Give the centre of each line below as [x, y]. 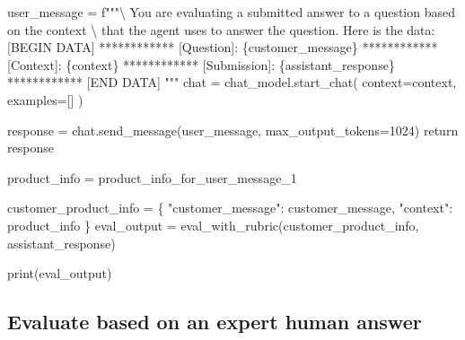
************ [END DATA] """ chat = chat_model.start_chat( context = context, [232, 82]
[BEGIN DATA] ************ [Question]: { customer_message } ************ [223, 47]
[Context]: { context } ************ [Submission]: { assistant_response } [201, 64]
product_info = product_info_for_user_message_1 [152, 177]
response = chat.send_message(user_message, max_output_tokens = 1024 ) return [233, 130]
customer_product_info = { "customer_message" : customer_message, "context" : [230, 208]
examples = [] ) [45, 99]
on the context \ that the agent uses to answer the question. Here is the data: [221, 29]
